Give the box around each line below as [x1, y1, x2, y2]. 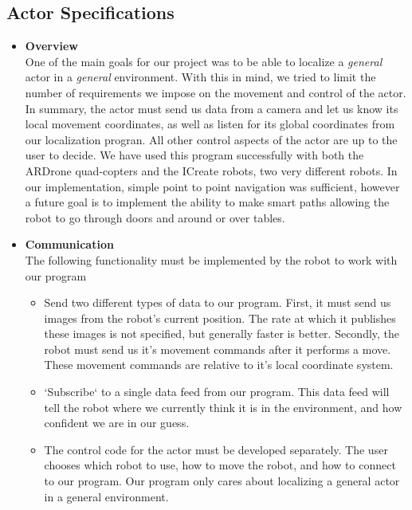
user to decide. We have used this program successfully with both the [25, 147, 364, 163]
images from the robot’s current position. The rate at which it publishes [44, 309, 396, 326]
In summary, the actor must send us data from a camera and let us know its [25, 100, 398, 116]
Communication [25, 236, 114, 253]
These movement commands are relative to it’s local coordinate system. [44, 356, 394, 373]
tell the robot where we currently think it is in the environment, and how [44, 398, 402, 415]
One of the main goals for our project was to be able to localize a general [25, 53, 383, 69]
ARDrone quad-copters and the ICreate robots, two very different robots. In [25, 162, 398, 178]
